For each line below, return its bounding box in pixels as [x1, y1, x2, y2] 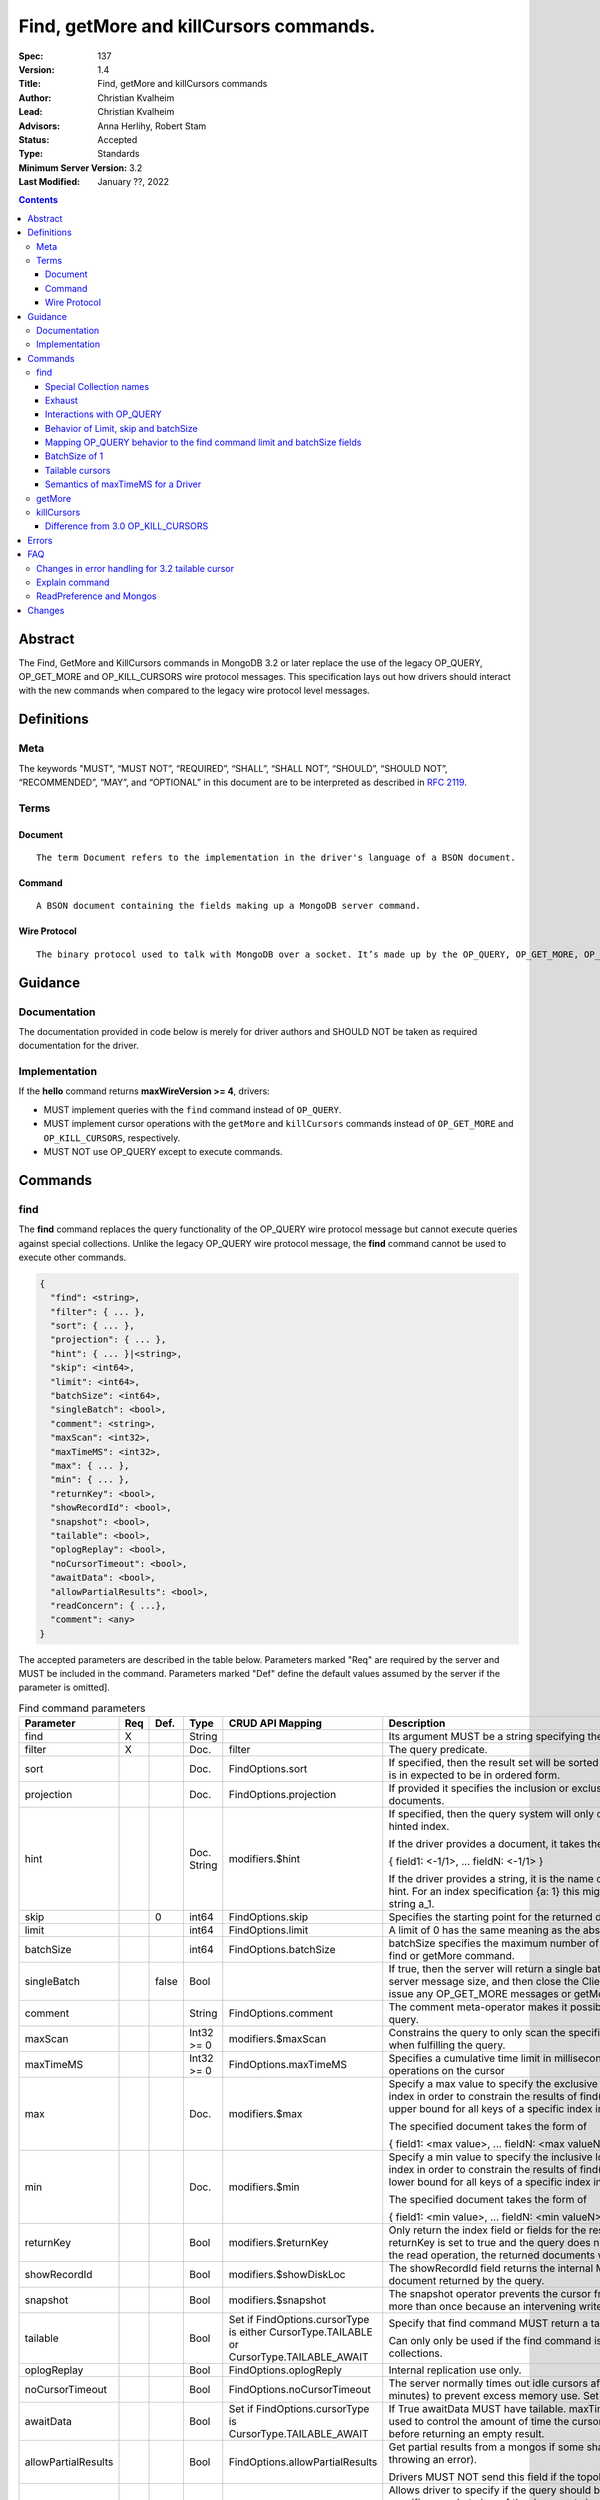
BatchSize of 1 [45, 450, 104, 462]
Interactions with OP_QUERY [45, 408, 162, 420]
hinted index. [388, 1820, 450, 1834]
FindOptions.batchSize [228, 1943, 336, 1957]
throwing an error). [388, 2453, 477, 2467]
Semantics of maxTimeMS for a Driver [45, 478, 202, 490]
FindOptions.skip [228, 1910, 309, 1924]
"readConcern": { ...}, [50, 1600, 167, 1611]
